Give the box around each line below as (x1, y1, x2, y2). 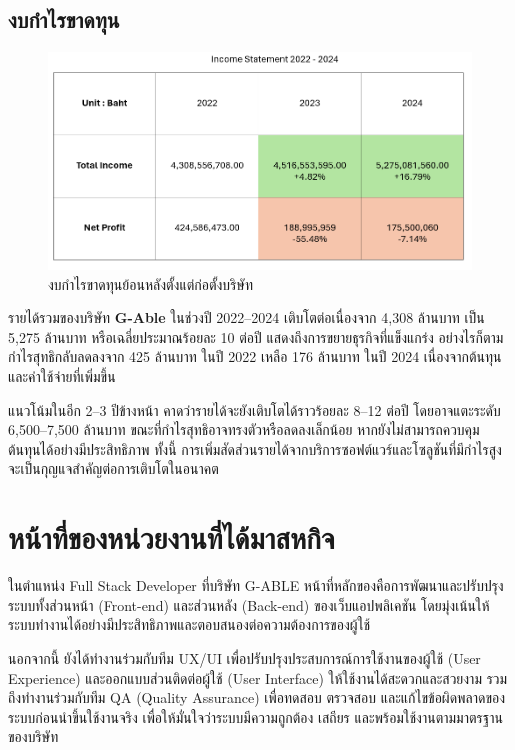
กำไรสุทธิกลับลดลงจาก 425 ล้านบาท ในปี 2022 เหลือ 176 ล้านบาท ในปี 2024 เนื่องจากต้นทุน (8, 346, 502, 367)
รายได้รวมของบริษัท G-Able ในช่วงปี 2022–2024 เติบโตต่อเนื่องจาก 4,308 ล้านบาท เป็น (8, 307, 485, 328)
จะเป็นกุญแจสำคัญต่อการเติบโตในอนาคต (8, 458, 219, 479)
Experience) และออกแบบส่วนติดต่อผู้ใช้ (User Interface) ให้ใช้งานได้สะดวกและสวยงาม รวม (8, 667, 508, 688)
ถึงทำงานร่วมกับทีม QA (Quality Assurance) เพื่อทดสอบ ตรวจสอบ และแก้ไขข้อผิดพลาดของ (8, 687, 506, 708)
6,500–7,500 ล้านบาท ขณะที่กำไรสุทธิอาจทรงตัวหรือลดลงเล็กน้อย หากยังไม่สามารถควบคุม (8, 419, 480, 440)
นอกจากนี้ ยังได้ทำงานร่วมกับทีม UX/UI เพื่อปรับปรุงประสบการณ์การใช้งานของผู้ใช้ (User (8, 647, 481, 668)
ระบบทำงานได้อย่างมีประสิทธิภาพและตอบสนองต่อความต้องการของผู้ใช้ (8, 614, 371, 635)
